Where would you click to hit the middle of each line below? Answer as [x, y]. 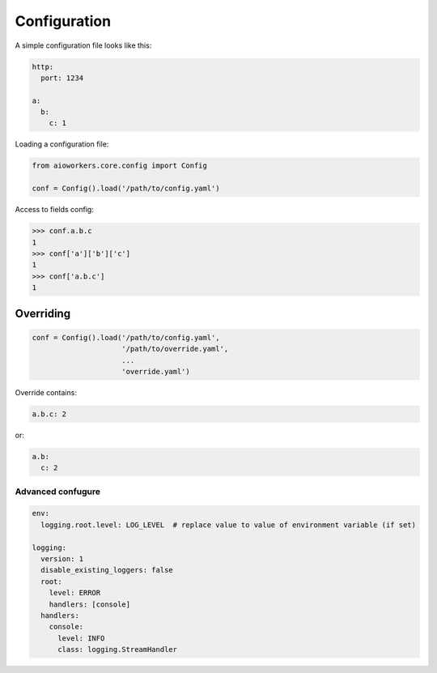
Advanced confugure [58, 492]
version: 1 [62, 558]
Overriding [43, 313]
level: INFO [81, 638]
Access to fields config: [55, 210]
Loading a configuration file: [62, 144]
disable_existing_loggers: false [107, 570]
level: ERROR [75, 593]
